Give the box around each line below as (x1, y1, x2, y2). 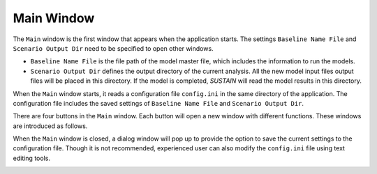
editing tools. (13, 154, 50, 162)
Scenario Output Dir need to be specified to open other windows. (13, 44, 214, 52)
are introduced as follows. (13, 122, 88, 130)
